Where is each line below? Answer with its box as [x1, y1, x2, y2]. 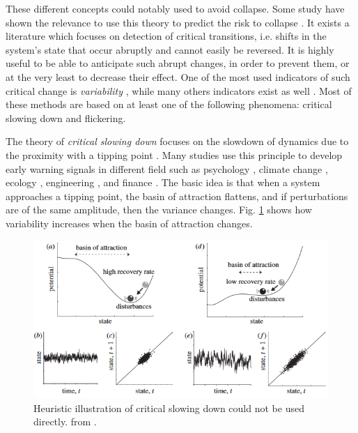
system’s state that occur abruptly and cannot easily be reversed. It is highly [6, 42, 334, 56]
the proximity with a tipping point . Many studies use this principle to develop [6, 147, 343, 162]
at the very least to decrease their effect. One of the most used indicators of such [6, 69, 350, 84]
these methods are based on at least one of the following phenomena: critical [6, 97, 332, 112]
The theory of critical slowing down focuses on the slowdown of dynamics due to [6, 134, 349, 149]
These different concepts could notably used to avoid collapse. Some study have [6, 1, 345, 15]
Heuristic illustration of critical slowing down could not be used [33, 400, 304, 415]
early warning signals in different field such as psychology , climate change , [6, 161, 328, 176]
